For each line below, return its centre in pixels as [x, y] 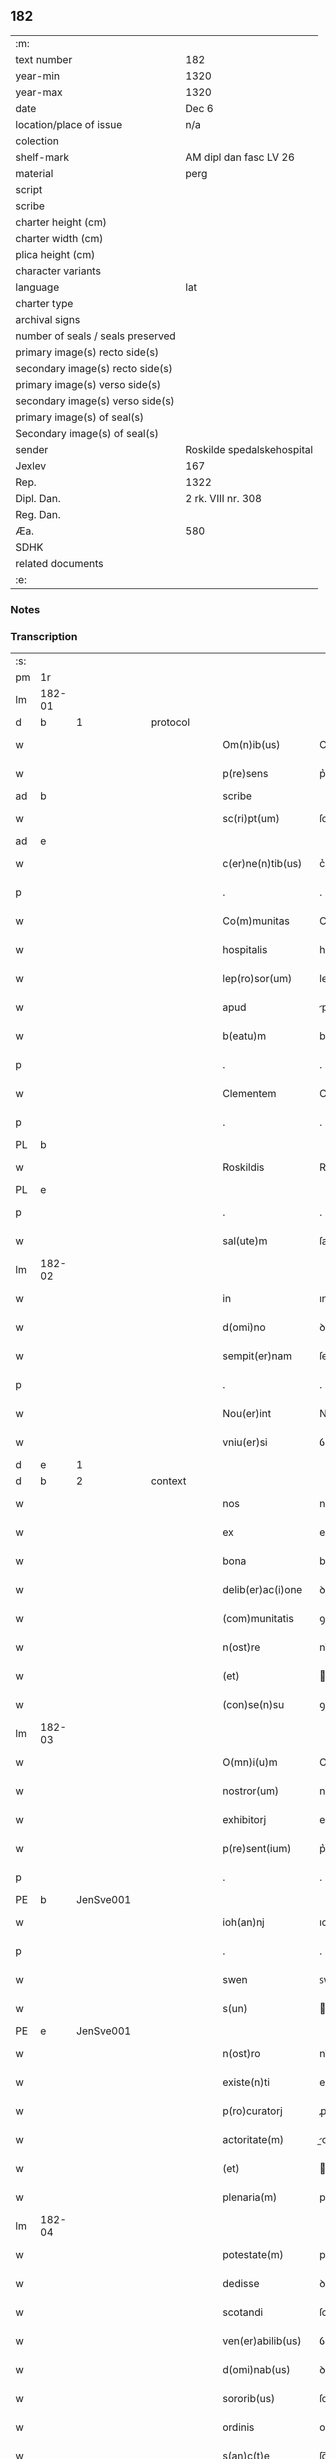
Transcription [44, 636]
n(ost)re [241, 1647]
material [34, 173]
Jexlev [31, 466]
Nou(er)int [247, 1414]
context [168, 1481]
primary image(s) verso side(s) [88, 384]
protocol [170, 722]
